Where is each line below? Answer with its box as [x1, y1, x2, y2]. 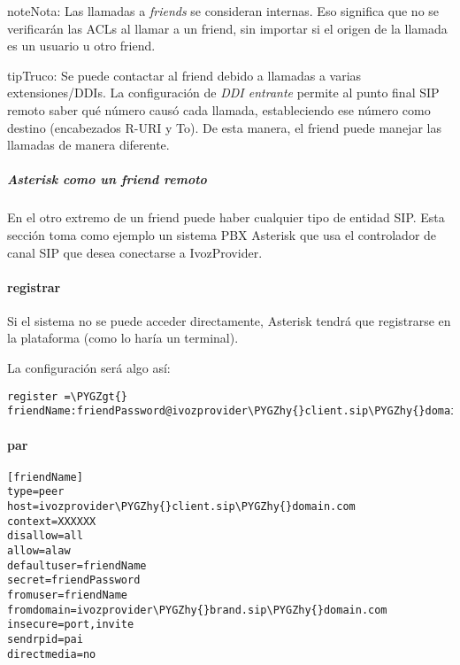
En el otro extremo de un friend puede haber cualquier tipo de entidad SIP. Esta [7, 208, 445, 227]
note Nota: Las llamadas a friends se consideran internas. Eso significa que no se [7, 2, 440, 19]
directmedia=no [7, 647, 96, 661]
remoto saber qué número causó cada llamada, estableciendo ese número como [7, 100, 431, 119]
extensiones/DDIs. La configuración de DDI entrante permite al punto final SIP [7, 83, 440, 102]
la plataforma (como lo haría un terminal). [7, 329, 239, 347]
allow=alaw [7, 545, 71, 558]
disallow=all [7, 530, 83, 543]
